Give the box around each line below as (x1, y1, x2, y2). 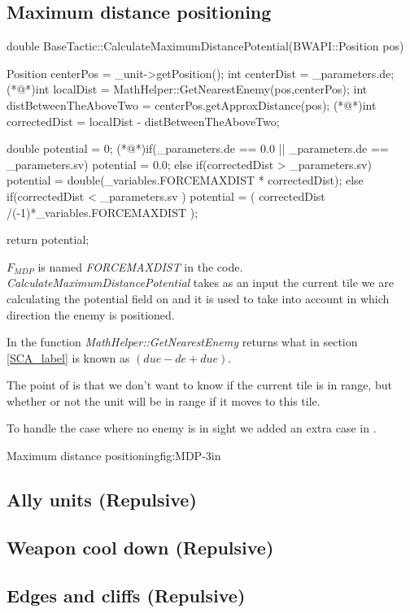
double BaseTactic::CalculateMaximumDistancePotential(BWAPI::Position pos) (7, 37, 404, 54)
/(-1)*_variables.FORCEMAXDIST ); (7, 203, 198, 220)
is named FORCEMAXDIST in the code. (37, 258, 243, 275)
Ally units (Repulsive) (7, 487, 197, 512)
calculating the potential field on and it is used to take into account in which (7, 289, 390, 306)
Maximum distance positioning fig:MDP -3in (7, 447, 221, 464)
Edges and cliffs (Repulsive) (7, 582, 246, 607)
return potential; (7, 231, 89, 248)
